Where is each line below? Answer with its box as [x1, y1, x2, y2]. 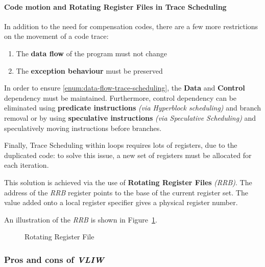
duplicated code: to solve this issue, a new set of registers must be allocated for [4, 149, 252, 160]
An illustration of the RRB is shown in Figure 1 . [4, 214, 157, 225]
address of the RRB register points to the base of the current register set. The [4, 187, 248, 197]
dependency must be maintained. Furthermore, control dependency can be [4, 92, 237, 103]
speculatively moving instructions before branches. [4, 122, 162, 133]
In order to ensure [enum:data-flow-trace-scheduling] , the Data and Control [4, 82, 245, 93]
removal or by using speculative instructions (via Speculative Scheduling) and [4, 112, 256, 123]
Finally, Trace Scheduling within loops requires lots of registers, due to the [4, 140, 237, 150]
